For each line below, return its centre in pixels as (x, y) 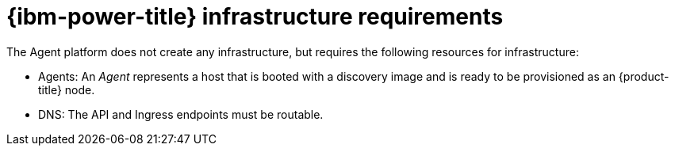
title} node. (67, 89)
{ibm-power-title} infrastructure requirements (255, 17)
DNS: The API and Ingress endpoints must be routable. (181, 114)
